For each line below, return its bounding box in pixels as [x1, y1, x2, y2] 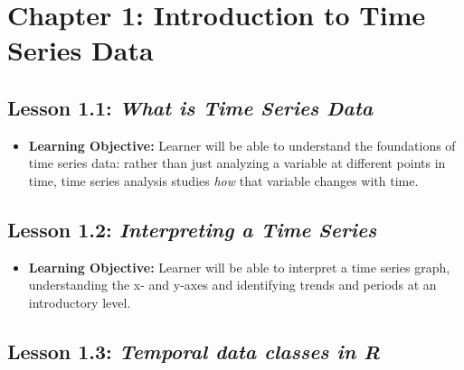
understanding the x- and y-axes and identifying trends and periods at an [28, 275, 437, 294]
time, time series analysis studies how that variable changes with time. [28, 171, 419, 190]
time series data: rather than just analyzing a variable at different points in [28, 153, 446, 172]
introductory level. [28, 292, 131, 311]
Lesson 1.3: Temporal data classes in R [7, 337, 381, 365]
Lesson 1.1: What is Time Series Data [7, 93, 374, 121]
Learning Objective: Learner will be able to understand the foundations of [28, 135, 456, 154]
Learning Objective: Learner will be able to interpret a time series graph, [28, 257, 450, 276]
